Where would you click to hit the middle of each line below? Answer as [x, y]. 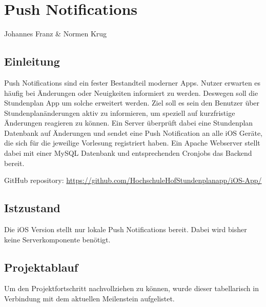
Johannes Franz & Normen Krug [56, 34]
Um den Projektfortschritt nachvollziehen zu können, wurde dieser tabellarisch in [131, 288]
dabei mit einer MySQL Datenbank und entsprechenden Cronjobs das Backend [128, 153]
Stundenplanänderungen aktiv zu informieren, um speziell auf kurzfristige [120, 112]
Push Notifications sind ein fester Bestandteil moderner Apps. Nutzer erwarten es [132, 82]
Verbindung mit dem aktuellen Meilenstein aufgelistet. [89, 299]
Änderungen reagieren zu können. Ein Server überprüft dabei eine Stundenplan [129, 123]
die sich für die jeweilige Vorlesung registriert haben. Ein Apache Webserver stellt [132, 143]
